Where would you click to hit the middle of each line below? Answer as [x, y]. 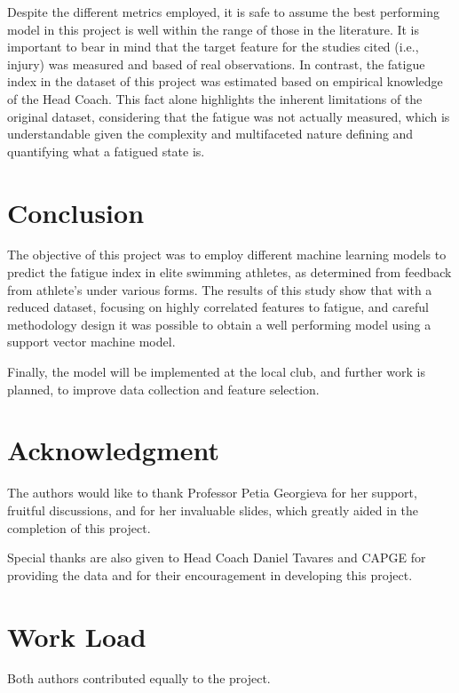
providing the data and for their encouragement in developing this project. [210, 574]
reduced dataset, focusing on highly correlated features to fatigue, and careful [218, 307]
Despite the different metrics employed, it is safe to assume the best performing [223, 12]
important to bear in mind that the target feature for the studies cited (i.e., [213, 47]
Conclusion [76, 212]
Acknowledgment [113, 450]
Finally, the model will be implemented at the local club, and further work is [216, 372]
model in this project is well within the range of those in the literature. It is [214, 29]
